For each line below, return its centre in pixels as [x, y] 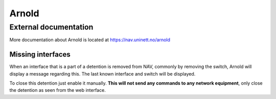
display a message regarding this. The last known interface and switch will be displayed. [102, 73]
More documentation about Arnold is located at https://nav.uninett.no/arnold [90, 40]
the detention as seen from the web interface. [57, 90]
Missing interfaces [40, 54]
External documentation [51, 27]
